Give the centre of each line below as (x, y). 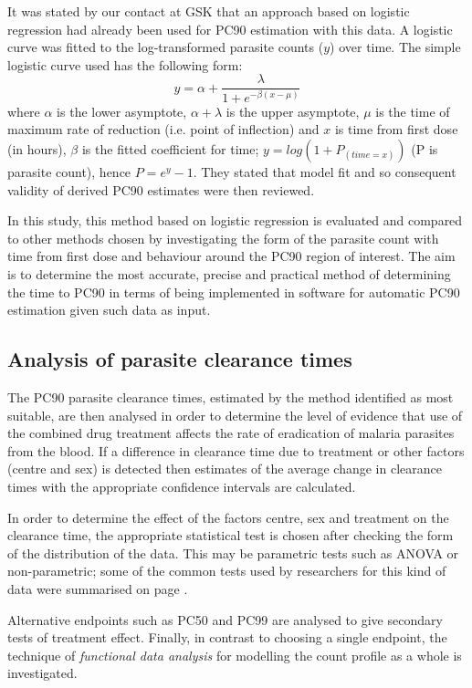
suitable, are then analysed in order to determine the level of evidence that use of (235, 415)
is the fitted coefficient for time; (170, 149)
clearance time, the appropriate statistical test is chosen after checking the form (231, 535)
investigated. (42, 673)
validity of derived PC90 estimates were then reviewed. (161, 189)
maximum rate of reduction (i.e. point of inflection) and (163, 129)
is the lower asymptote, (122, 111)
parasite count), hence (69, 172)
